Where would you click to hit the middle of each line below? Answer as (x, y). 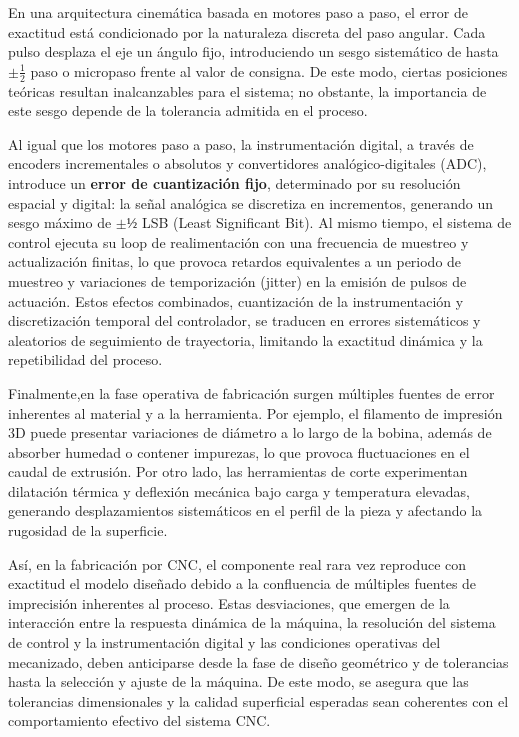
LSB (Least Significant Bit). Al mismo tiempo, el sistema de (326, 222)
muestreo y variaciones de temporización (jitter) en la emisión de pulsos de (237, 280)
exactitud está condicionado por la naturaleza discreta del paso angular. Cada (247, 31)
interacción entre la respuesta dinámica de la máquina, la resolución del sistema (252, 622)
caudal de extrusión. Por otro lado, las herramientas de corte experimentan (238, 471)
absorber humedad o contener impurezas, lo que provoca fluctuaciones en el (239, 451)
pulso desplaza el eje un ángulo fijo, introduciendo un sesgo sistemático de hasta (253, 51)
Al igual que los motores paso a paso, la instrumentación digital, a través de (241, 143)
